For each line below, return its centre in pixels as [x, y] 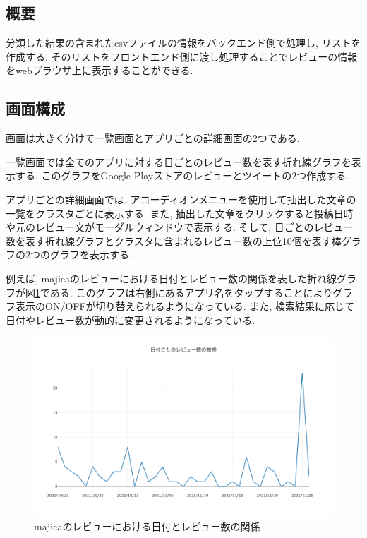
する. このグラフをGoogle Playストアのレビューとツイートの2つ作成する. [182, 175]
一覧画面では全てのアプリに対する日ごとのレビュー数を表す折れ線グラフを [179, 161]
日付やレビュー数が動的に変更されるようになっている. [131, 319]
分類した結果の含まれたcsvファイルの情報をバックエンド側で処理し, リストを [183, 43]
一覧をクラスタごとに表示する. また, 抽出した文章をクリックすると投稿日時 [180, 213]
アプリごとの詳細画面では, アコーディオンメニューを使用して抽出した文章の [181, 199]
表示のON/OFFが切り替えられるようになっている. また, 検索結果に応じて [185, 306]
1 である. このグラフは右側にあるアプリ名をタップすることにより [184, 292]
